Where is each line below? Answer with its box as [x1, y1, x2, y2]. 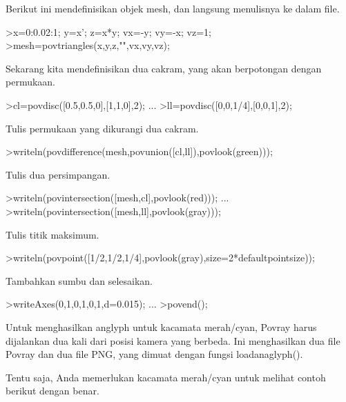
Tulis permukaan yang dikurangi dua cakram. [6, 121, 199, 135]
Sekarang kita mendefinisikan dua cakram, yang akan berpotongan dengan [6, 61, 322, 75]
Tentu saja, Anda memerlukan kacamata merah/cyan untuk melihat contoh [6, 370, 326, 384]
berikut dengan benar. [6, 383, 99, 398]
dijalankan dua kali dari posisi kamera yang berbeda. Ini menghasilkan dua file [6, 333, 340, 348]
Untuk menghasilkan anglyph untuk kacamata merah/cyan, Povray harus [6, 319, 317, 334]
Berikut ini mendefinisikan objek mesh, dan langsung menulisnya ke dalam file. [6, 1, 340, 15]
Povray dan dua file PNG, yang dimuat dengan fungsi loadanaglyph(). [6, 347, 303, 361]
